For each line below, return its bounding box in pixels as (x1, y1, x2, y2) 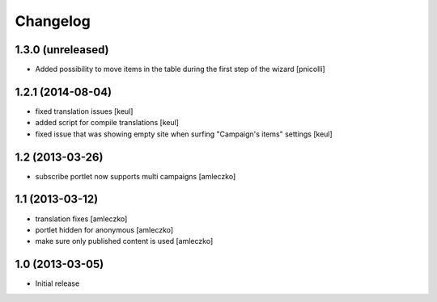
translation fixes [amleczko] (35, 214, 128, 224)
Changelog (15, 12, 91, 30)
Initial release (35, 279, 80, 288)
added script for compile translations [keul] (35, 118, 180, 128)
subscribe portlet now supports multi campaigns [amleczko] (35, 171, 236, 181)
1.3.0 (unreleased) (15, 43, 109, 57)
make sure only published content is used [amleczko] (35, 237, 214, 246)
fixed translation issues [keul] (35, 106, 134, 116)
